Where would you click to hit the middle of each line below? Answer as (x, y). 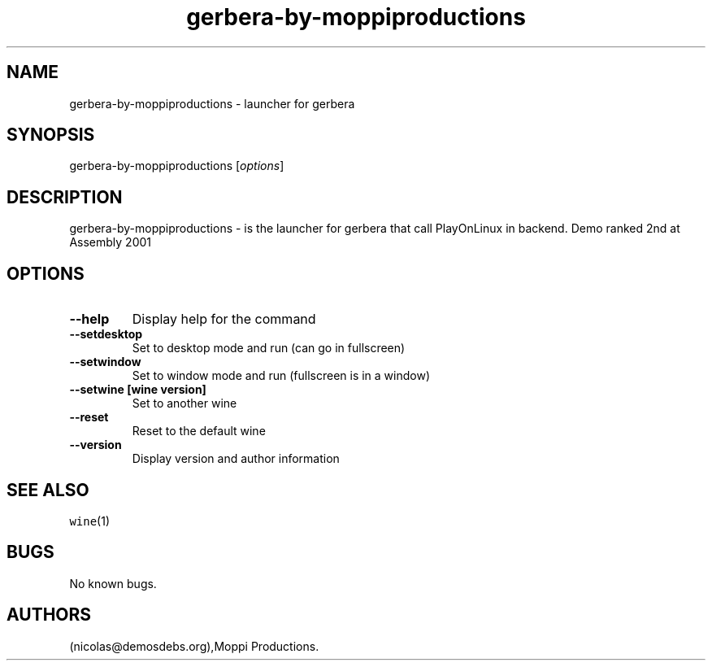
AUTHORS (49, 615)
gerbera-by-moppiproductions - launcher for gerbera (212, 103)
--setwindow (105, 362)
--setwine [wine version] (138, 390)
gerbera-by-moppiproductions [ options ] (177, 166)
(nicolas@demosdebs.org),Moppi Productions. (194, 646)
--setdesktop (106, 334)
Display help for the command (224, 319)
